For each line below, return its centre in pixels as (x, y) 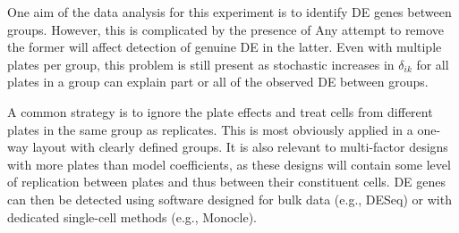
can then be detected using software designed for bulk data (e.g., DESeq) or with (229, 199)
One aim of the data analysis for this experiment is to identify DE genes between (229, 12)
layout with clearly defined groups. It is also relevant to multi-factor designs (240, 147)
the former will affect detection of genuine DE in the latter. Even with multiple (225, 47)
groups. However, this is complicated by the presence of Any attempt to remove (226, 29)
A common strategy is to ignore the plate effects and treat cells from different (220, 111)
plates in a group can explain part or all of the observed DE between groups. (218, 82)
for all (433, 64)
